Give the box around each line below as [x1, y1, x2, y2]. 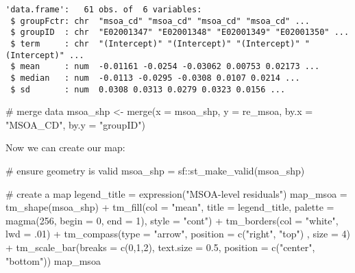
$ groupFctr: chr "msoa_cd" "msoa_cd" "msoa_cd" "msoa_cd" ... [10, 16, 310, 26]
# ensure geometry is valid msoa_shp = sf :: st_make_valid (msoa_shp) [5, 164, 305, 178]
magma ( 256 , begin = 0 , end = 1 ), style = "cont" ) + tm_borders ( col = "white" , [5, 213, 339, 227]
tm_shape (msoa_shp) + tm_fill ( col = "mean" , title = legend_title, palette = [5, 200, 334, 214]
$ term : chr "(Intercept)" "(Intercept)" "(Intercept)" [10, 38, 300, 49]
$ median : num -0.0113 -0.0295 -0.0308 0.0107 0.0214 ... [10, 73, 300, 83]
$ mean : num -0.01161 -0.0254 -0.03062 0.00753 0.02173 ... [10, 62, 320, 72]
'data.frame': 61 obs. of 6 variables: [5, 5, 202, 14]
